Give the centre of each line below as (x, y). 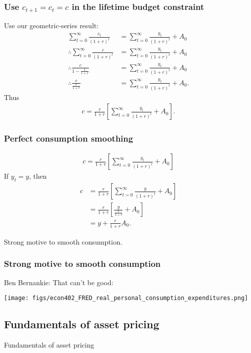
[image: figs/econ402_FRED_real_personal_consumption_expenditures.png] (126, 298)
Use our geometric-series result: (51, 25)
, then (38, 176)
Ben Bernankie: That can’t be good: (59, 282)
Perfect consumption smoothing (69, 138)
